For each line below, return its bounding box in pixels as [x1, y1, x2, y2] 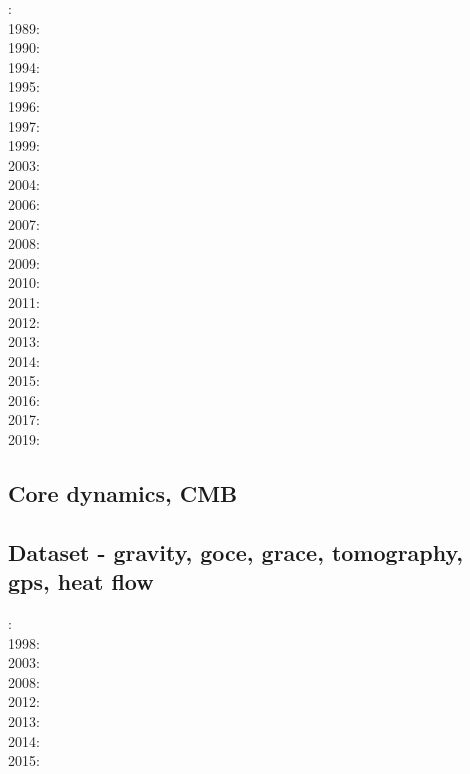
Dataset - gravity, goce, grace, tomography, [8, 536, 463, 567]
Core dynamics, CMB [8, 478, 238, 509]
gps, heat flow [8, 566, 154, 597]
